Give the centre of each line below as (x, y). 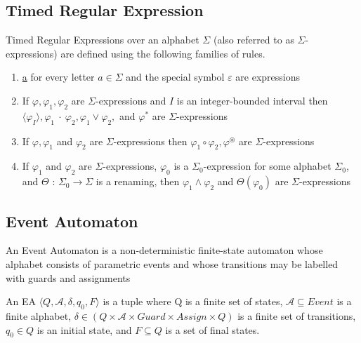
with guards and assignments (68, 277)
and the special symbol (175, 77)
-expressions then (150, 141)
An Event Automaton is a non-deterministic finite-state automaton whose (164, 250)
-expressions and (131, 100)
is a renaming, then (138, 181)
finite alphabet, (38, 315)
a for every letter (58, 77)
